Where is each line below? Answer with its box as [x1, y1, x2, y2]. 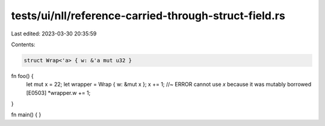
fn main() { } [11, 111, 42, 118]
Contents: [11, 41, 36, 48]
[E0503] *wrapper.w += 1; [26, 89, 91, 96]
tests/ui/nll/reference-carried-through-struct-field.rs [11, 9, 285, 22]
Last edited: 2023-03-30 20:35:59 [11, 30, 97, 37]
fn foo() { [11, 72, 34, 79]
